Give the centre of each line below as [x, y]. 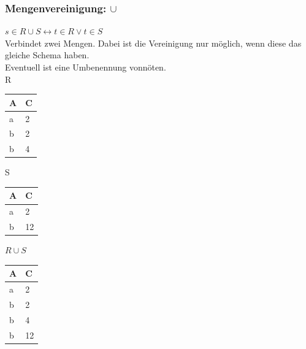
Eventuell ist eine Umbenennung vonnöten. [86, 67]
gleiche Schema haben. [47, 55]
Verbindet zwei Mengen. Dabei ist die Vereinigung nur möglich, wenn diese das [153, 43]
